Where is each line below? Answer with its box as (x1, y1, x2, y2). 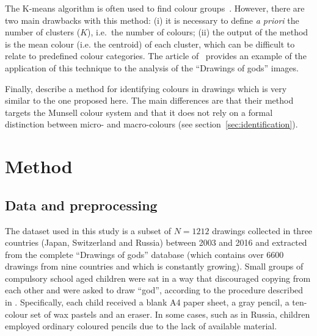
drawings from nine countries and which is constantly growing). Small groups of (5, 260, 304, 273)
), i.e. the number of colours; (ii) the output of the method (87, 26, 308, 38)
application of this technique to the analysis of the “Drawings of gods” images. (5, 61, 299, 74)
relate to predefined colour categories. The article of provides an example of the (5, 49, 307, 62)
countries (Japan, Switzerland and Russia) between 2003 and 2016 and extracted (5, 236, 307, 249)
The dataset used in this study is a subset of (5, 224, 171, 237)
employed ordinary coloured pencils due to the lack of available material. (5, 320, 277, 332)
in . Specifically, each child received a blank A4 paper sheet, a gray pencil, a (5, 296, 290, 309)
